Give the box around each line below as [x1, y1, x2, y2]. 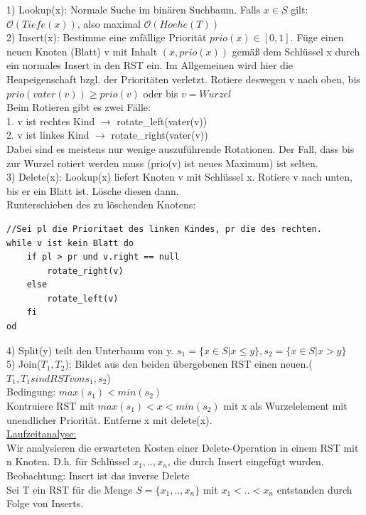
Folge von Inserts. [6, 496, 84, 511]
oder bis [143, 85, 178, 100]
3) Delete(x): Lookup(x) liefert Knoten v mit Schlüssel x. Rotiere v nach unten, [6, 169, 352, 184]
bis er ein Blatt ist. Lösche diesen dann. [6, 183, 179, 198]
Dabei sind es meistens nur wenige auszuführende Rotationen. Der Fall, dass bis [6, 141, 355, 156]
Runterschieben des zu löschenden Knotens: [6, 197, 196, 212]
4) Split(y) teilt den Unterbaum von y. [6, 342, 174, 357]
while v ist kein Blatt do [6, 238, 134, 248]
